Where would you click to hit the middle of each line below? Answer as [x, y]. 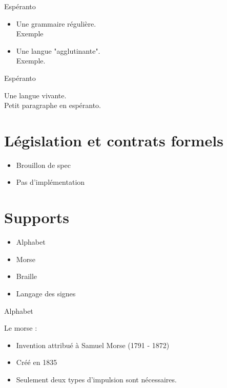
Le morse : [21, 328]
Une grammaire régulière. [56, 23]
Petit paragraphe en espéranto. [53, 105]
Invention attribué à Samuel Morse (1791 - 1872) [93, 345]
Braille [27, 276]
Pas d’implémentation [50, 182]
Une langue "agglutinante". [58, 50]
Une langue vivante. [35, 95]
